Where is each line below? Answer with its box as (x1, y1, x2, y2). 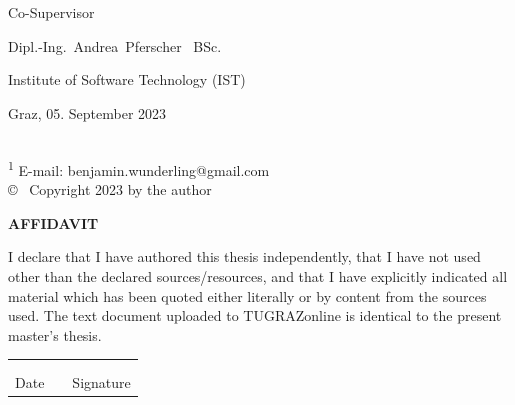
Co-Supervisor (8, 2, 95, 22)
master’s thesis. (8, 324, 102, 345)
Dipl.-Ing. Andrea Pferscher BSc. (8, 35, 222, 56)
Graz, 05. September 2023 (8, 102, 167, 123)
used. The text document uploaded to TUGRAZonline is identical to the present (8, 305, 502, 326)
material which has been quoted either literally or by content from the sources (8, 285, 487, 306)
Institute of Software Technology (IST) (8, 69, 246, 90)
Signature (72, 371, 131, 392)
